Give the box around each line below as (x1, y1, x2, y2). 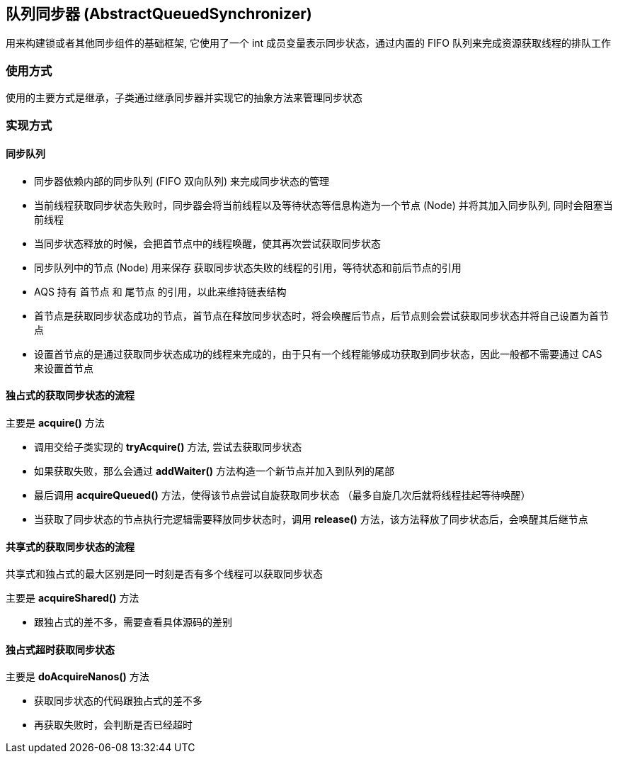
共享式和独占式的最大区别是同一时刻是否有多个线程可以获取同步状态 (6, 568, 323, 580)
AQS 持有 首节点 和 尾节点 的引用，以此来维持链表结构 (34, 285, 287, 298)
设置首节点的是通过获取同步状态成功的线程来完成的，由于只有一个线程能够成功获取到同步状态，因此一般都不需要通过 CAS (34, 347, 602, 360)
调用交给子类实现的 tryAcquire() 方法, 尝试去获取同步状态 (34, 440, 302, 453)
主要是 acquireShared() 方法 (6, 592, 139, 605)
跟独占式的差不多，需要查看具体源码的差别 (34, 616, 232, 629)
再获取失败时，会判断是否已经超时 (34, 719, 193, 731)
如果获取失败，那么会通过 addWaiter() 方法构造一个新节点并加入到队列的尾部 (34, 464, 394, 477)
